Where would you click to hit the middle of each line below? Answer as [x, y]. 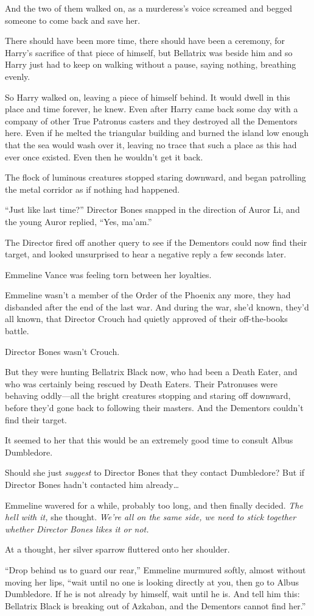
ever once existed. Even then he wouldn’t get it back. [104, 156]
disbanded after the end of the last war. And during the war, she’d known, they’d [157, 306]
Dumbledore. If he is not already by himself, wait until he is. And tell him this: [152, 594]
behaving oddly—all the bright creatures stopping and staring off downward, [148, 396]
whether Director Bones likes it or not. [77, 528]
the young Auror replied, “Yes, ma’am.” [78, 221]
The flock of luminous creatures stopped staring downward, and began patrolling [155, 177]
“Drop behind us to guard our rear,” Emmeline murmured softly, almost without [155, 569]
